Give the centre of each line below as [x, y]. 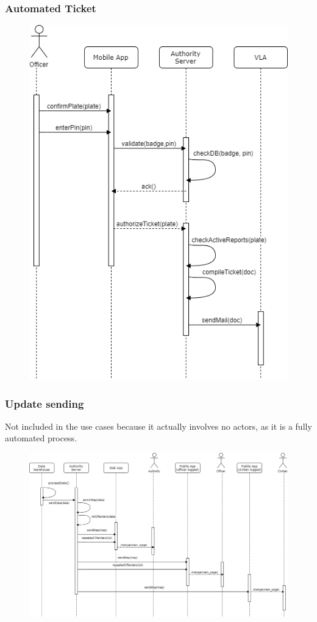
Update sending [45, 403]
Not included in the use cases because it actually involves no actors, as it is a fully [158, 426]
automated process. [41, 438]
